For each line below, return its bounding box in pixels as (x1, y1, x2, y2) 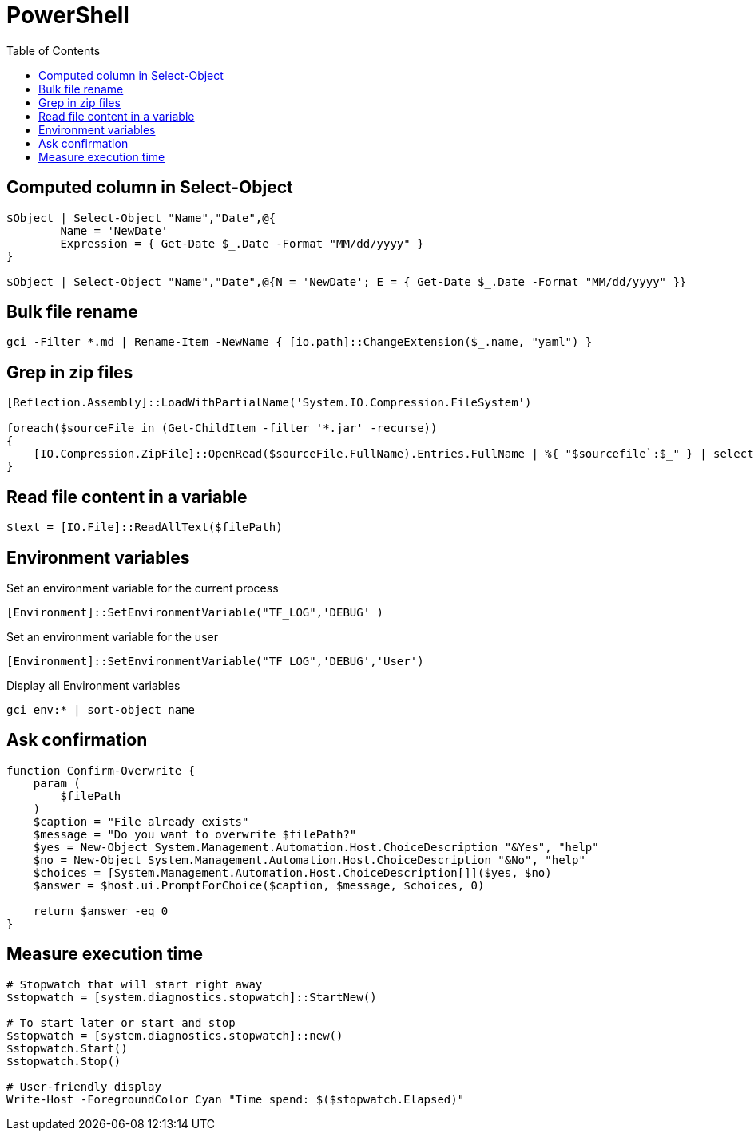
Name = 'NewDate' (60, 224, 169, 237)
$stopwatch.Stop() (6, 1054, 121, 1068)
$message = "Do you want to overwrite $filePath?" (33, 827, 357, 841)
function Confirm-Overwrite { (6, 763, 196, 777)
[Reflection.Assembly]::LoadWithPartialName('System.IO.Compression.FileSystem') (6, 396, 532, 410)
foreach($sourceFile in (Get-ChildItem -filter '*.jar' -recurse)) (6, 422, 438, 435)
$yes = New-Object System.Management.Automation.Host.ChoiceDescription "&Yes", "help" (33, 840, 599, 854)
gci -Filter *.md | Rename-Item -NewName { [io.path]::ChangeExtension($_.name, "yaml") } (6, 335, 593, 349)
